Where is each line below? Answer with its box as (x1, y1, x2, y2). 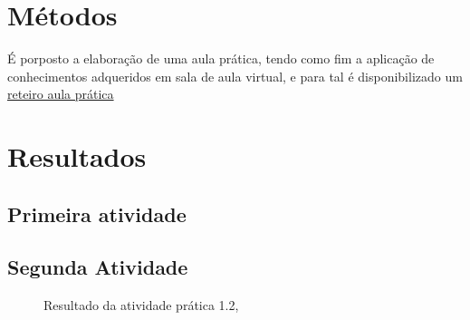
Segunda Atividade (7, 253, 188, 281)
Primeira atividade (7, 199, 187, 228)
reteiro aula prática (7, 84, 114, 103)
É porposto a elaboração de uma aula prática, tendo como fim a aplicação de (7, 49, 435, 68)
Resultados (7, 138, 147, 175)
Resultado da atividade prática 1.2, (43, 296, 239, 315)
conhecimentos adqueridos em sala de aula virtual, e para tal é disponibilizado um (7, 66, 463, 85)
